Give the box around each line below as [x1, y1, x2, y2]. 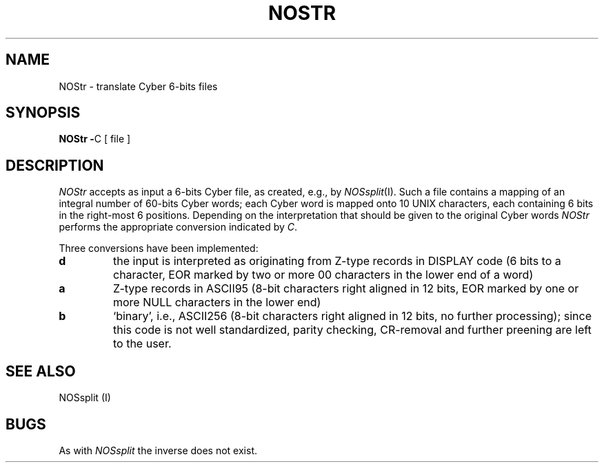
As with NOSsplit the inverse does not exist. [59, 444, 258, 456]
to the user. [112, 337, 172, 351]
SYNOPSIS [6, 104, 81, 122]
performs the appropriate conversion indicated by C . [59, 221, 298, 233]
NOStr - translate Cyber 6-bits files [59, 80, 218, 92]
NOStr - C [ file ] [59, 133, 131, 145]
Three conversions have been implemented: [59, 242, 259, 255]
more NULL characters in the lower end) [112, 295, 321, 310]
